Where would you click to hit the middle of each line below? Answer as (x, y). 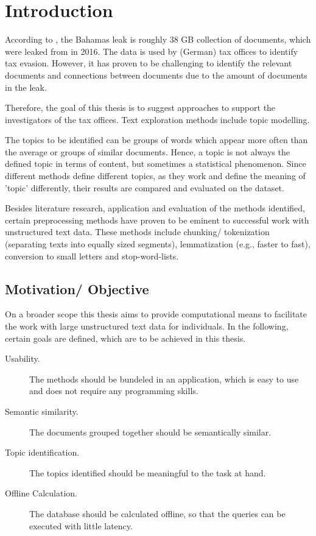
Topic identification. (42, 452)
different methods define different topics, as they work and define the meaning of (155, 176)
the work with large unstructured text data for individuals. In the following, (147, 326)
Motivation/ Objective (77, 288)
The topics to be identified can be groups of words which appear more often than (156, 140)
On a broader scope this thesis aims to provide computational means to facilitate (156, 314)
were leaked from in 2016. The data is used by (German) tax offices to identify (152, 51)
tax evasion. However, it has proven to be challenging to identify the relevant (149, 63)
